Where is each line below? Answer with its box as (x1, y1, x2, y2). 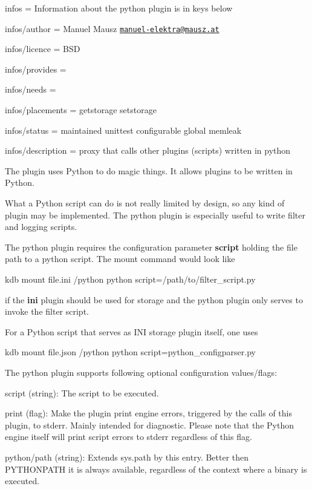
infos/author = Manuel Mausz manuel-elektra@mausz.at (5, 22, 219, 34)
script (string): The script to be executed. (5, 386, 159, 399)
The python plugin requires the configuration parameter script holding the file (5, 240, 297, 253)
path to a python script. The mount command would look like (5, 252, 235, 265)
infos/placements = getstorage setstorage (5, 103, 157, 116)
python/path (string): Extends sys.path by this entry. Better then (5, 450, 249, 463)
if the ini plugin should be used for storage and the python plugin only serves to (5, 293, 303, 306)
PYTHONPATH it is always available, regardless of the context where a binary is (5, 462, 307, 475)
